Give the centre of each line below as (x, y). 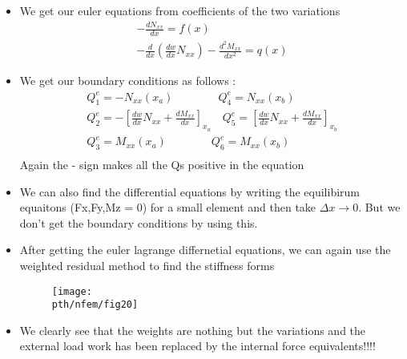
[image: (72, 291)
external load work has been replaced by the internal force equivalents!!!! (197, 346)
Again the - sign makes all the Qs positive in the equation (162, 164)
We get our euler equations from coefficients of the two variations (180, 10)
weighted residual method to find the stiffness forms (147, 265)
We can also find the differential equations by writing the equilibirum (189, 191)
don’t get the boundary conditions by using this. (139, 222)
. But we (379, 207)
